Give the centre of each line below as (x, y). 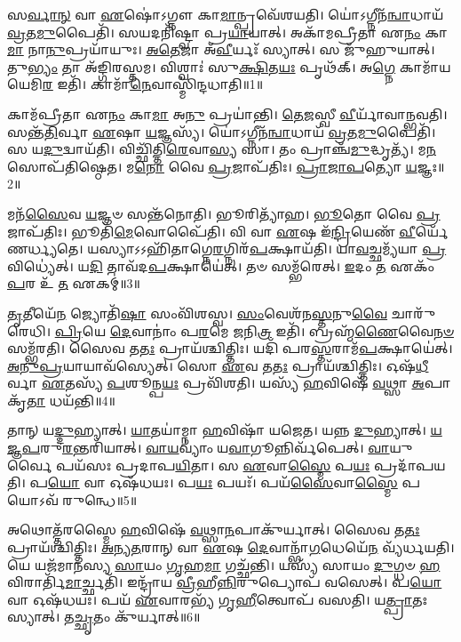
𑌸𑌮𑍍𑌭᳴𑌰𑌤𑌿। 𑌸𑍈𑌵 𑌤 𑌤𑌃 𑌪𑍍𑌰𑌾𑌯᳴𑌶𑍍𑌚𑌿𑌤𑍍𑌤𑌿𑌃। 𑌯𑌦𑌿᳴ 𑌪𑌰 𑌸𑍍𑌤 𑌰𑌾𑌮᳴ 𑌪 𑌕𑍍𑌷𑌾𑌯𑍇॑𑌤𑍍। (230, 348)
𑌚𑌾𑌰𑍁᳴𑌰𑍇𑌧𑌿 (413, 313)
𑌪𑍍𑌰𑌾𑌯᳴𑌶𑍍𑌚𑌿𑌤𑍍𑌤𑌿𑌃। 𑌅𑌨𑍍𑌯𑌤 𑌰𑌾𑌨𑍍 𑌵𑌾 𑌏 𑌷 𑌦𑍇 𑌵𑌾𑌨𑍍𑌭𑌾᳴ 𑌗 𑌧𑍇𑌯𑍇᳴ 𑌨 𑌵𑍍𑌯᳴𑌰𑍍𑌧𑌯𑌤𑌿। (231, 547)
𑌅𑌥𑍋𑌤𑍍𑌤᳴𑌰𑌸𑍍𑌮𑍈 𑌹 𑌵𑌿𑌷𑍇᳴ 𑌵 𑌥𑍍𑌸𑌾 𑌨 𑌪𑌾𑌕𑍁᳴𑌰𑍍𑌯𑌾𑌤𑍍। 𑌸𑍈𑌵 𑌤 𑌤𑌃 (214, 530)
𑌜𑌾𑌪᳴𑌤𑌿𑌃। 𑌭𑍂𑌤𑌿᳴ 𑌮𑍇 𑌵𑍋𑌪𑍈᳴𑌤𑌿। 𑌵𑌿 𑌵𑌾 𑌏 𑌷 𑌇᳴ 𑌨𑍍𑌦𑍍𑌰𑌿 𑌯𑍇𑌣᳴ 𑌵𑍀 (211, 231)
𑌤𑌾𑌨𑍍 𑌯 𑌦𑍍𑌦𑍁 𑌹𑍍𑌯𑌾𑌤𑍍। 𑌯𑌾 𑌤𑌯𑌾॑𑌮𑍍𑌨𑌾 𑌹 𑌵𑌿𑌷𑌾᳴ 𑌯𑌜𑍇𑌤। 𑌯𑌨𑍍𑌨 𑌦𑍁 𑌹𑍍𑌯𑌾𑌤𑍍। (217, 430)
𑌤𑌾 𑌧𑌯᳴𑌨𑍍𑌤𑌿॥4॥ (71, 400)
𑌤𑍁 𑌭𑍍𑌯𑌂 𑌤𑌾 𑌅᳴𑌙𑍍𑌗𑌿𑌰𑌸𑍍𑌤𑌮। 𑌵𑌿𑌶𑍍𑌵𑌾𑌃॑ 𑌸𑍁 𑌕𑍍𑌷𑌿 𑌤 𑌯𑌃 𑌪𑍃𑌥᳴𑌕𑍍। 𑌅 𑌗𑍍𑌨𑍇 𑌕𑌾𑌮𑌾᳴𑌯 (229, 66)
